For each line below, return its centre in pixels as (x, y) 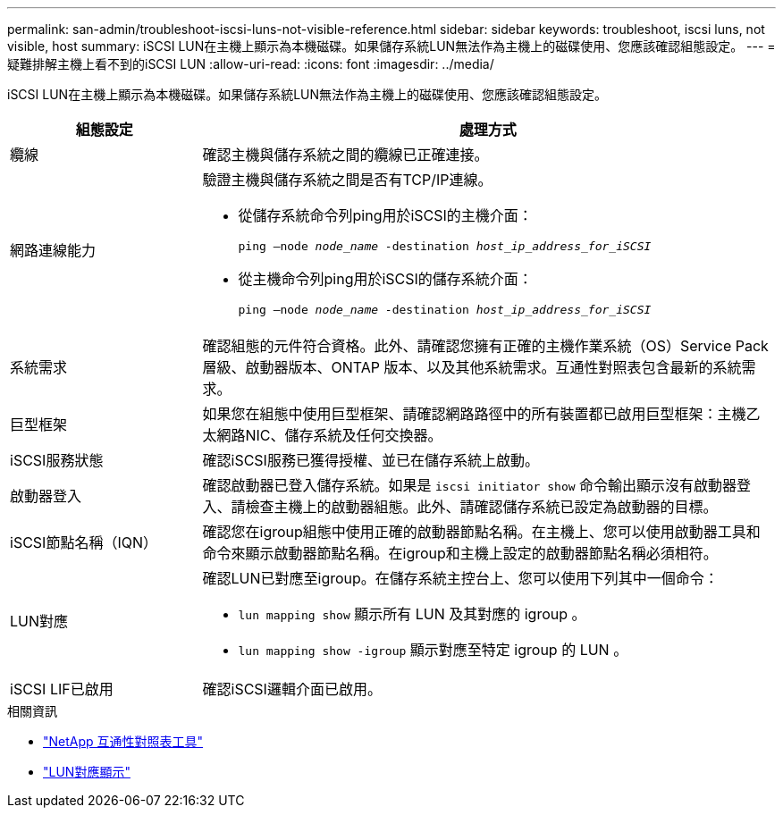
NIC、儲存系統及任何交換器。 (344, 435)
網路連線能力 (53, 250)
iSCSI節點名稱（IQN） (84, 542)
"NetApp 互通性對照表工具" (123, 741)
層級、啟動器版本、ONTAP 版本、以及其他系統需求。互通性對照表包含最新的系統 (472, 367)
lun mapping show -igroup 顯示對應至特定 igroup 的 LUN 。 (433, 650)
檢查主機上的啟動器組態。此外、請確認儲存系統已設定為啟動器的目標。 (481, 507)
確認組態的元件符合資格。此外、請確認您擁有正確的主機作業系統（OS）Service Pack (485, 346)
